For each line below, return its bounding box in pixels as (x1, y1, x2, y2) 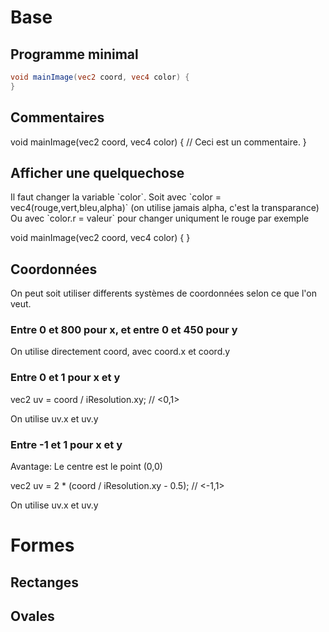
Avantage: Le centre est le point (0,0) (10, 461, 163, 473)
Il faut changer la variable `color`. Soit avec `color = (10, 191, 222, 203)
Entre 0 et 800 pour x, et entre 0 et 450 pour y (10, 323, 238, 337)
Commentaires (10, 109, 105, 126)
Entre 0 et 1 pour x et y (10, 371, 121, 385)
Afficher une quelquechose (10, 164, 185, 181)
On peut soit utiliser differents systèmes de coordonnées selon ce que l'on (10, 287, 318, 300)
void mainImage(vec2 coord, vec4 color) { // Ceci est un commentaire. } (10, 136, 307, 148)
